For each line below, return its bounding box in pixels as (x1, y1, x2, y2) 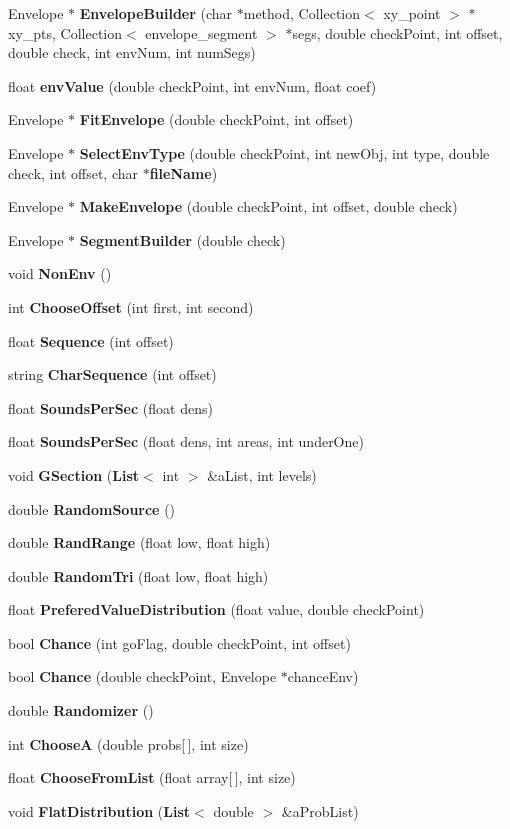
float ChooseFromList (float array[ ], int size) (8, 767, 296, 788)
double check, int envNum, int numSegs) (8, 42, 256, 63)
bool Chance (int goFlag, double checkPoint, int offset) (8, 632, 351, 653)
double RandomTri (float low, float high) (8, 565, 269, 586)
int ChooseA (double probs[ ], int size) (8, 733, 249, 754)
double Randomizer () (8, 700, 154, 721)
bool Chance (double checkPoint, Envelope (8, 666, 277, 687)
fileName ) (149, 162, 218, 183)
